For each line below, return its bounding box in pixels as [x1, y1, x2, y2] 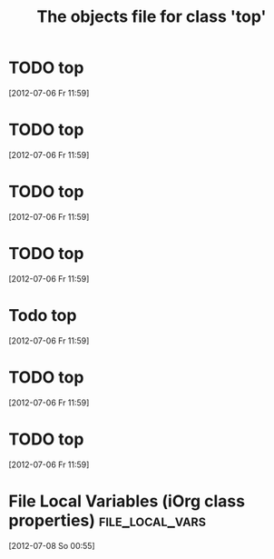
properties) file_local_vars [8, 510, 206, 531]
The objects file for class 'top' [36, 6, 267, 27]
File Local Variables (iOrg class [8, 491, 246, 511]
